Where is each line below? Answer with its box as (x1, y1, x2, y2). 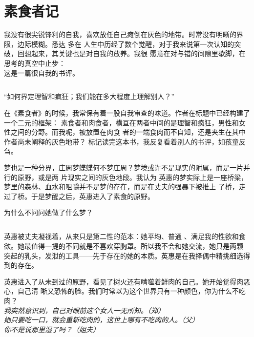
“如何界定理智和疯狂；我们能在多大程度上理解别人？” (4, 91, 175, 101)
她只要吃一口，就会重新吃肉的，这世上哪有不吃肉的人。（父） (4, 315, 199, 325)
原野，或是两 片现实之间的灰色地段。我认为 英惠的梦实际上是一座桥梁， (17, 172, 248, 182)
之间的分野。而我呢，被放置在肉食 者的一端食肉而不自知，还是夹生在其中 (10, 127, 246, 137)
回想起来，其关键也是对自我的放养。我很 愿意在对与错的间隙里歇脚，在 (17, 48, 246, 59)
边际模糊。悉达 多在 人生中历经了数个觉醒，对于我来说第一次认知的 (17, 39, 234, 49)
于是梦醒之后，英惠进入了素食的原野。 (31, 191, 154, 201)
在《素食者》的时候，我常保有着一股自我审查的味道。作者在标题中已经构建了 (4, 108, 250, 118)
